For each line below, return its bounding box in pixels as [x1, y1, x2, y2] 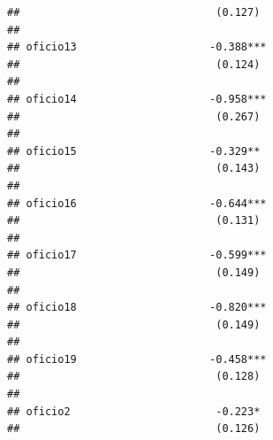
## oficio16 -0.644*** [7, 197, 267, 210]
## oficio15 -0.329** [7, 144, 261, 158]
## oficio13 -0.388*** [7, 41, 267, 54]
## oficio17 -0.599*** [7, 249, 267, 262]
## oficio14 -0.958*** [7, 92, 267, 105]
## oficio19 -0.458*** [7, 352, 267, 366]
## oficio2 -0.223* [7, 405, 261, 418]
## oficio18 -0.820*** [7, 301, 267, 314]
